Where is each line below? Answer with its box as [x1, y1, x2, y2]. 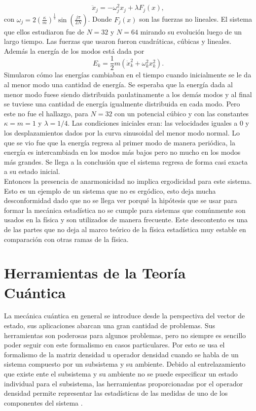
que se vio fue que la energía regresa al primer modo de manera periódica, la [4, 137, 236, 147]
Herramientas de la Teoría [4, 263, 186, 283]
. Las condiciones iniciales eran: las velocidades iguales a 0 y [68, 118, 249, 128]
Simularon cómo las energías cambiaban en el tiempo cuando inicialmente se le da [4, 69, 252, 80]
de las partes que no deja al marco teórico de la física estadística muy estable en [4, 224, 246, 234]
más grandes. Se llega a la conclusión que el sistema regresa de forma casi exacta [4, 156, 248, 167]
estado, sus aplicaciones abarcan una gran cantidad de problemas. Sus [4, 320, 215, 331]
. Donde [88, 14, 112, 24]
